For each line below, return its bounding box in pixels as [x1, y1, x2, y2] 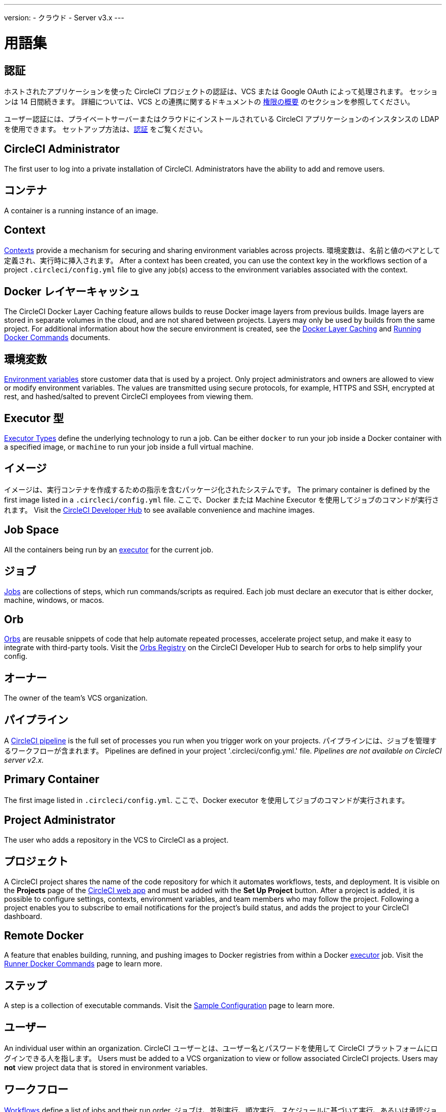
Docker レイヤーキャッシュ [4, 285, 140, 298]
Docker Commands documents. [4, 333, 110, 342]
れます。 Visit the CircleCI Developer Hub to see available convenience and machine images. [4, 505, 315, 514]
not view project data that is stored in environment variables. [4, 1063, 208, 1072]
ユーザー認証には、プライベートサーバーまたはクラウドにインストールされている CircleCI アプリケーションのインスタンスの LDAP [4, 114, 439, 123]
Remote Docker [4, 929, 84, 942]
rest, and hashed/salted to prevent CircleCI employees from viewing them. [4, 392, 253, 401]
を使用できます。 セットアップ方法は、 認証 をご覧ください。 [4, 124, 207, 133]
